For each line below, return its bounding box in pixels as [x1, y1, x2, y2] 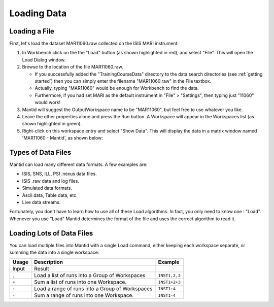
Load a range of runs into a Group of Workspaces [33, 285, 153, 292]
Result [33, 265, 49, 272]
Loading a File [9, 27, 54, 36]
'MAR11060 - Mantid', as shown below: [22, 135, 104, 141]
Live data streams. [22, 199, 61, 205]
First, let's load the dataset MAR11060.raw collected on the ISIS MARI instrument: [9, 41, 179, 47]
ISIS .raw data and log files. [22, 178, 80, 184]
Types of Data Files [9, 148, 72, 157]
